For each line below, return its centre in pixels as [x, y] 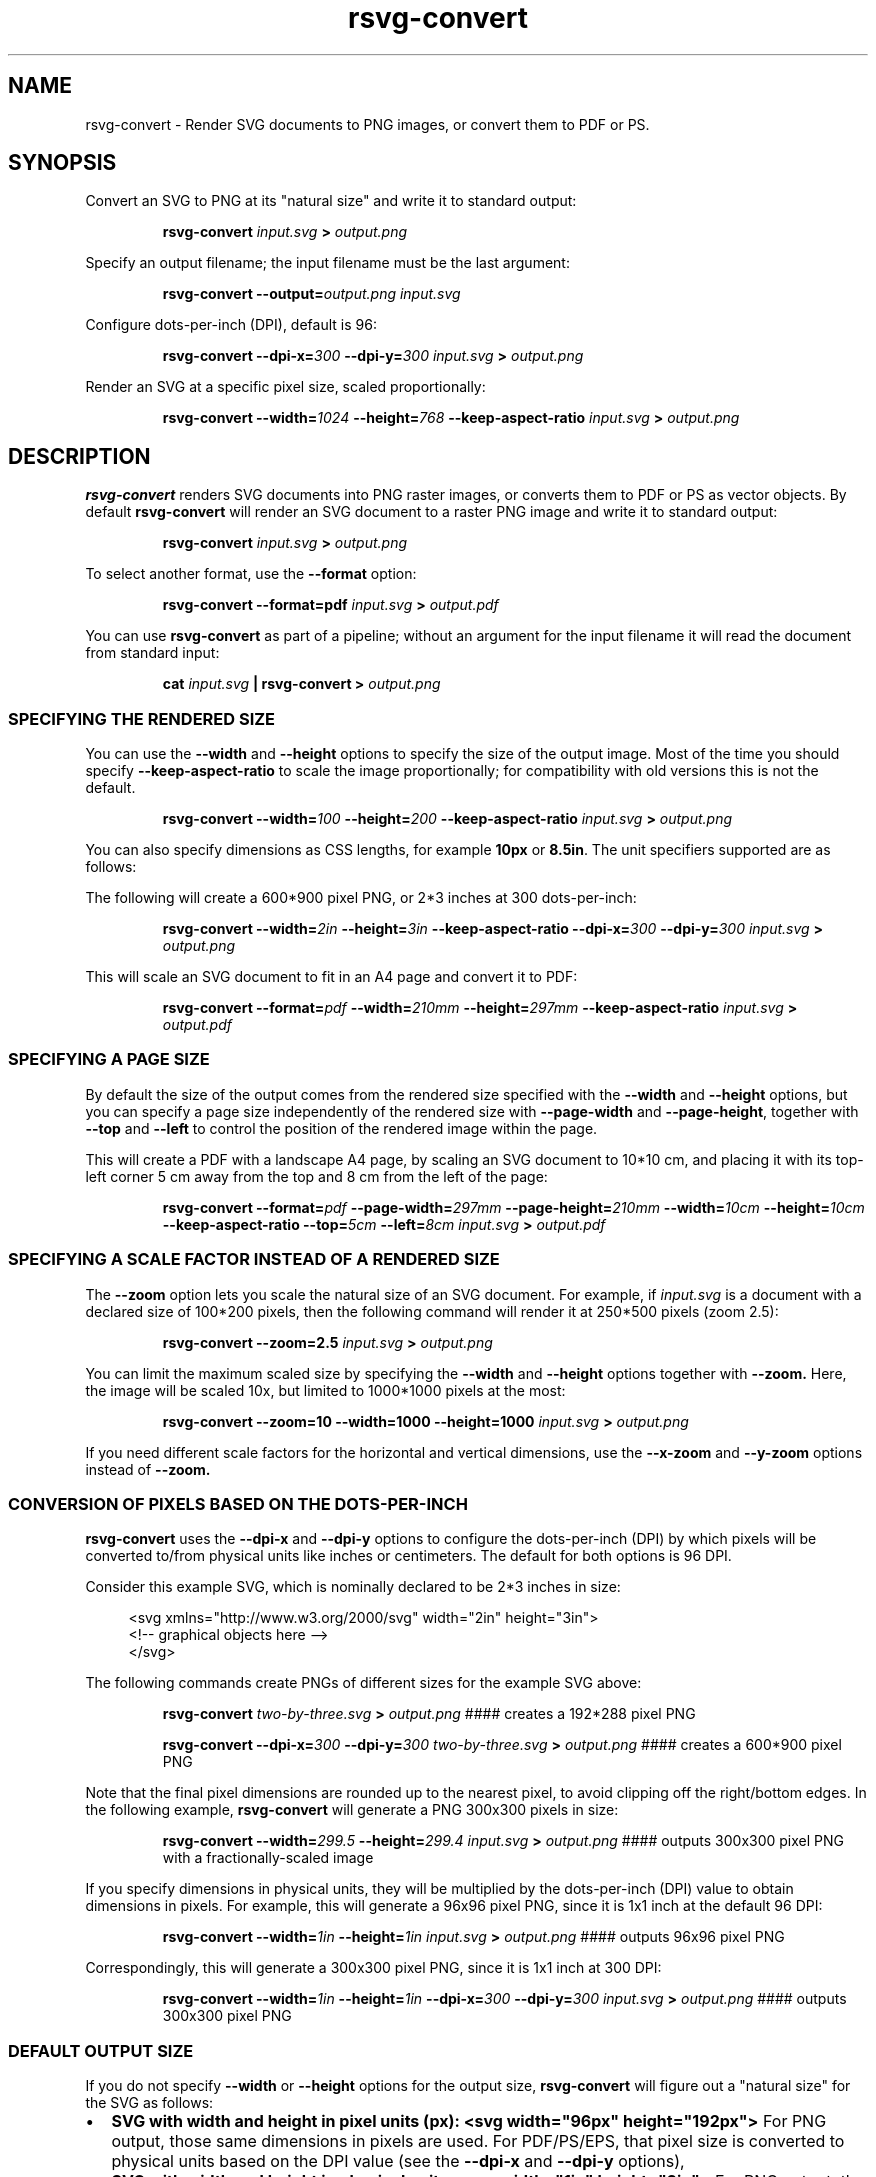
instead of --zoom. [148, 1469]
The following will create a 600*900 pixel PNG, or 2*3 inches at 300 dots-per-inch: [361, 898]
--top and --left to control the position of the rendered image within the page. [341, 1128]
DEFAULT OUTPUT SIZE [101, 2050]
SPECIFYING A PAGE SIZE [109, 1059]
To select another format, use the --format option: [251, 574]
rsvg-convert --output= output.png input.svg [311, 294]
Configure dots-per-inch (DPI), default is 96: [231, 325]
